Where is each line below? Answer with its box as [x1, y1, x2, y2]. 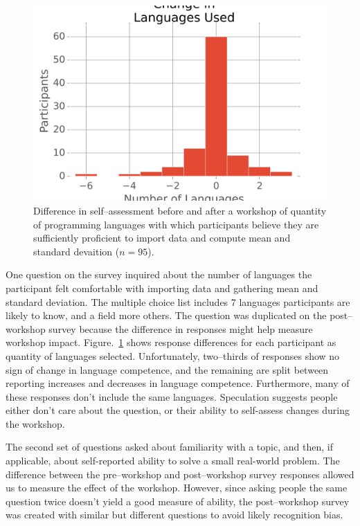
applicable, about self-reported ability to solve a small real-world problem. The [6, 453, 340, 468]
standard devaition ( [33, 244, 120, 258]
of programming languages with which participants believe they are [33, 217, 319, 231]
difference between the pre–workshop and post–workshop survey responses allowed [6, 466, 354, 481]
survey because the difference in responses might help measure [48, 321, 313, 336]
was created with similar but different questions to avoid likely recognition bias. [6, 507, 343, 522]
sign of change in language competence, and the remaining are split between [6, 362, 329, 377]
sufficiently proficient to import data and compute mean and [33, 230, 291, 245]
